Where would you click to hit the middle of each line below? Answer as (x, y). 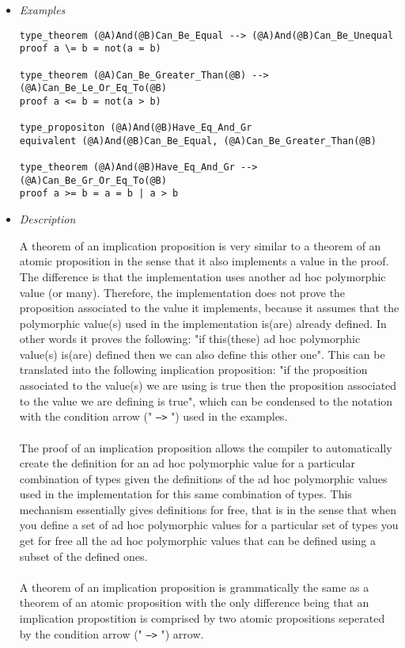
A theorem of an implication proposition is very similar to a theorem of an (200, 245)
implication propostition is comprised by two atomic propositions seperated (202, 618)
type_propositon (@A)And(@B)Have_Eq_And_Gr (136, 128)
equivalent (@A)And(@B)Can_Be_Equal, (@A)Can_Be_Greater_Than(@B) (198, 141)
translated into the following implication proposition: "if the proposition (193, 370)
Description (47, 219)
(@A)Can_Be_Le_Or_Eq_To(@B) (93, 88)
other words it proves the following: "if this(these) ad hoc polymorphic (190, 339)
